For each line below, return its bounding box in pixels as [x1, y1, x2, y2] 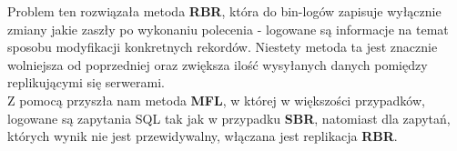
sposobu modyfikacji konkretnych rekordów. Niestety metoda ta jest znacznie [7, 37, 438, 56]
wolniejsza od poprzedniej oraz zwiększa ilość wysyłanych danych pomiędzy [7, 55, 428, 74]
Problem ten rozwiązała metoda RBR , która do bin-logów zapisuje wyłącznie [7, 2, 442, 20]
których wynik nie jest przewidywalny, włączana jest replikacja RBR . [7, 126, 398, 146]
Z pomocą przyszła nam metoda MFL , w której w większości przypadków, [7, 90, 425, 109]
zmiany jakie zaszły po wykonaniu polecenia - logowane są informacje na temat [7, 19, 449, 38]
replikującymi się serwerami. [7, 73, 165, 92]
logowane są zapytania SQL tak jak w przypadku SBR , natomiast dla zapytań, [7, 108, 451, 127]
